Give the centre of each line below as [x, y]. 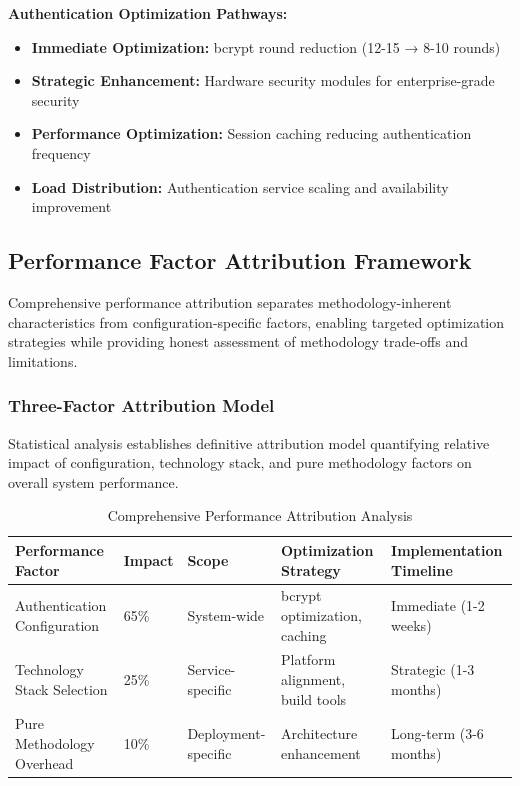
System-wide [226, 614]
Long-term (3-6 [437, 733]
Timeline [422, 569]
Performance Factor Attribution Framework [240, 260]
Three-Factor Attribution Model [141, 405]
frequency [61, 152]
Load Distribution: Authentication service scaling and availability [240, 186]
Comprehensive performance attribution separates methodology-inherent [230, 301]
